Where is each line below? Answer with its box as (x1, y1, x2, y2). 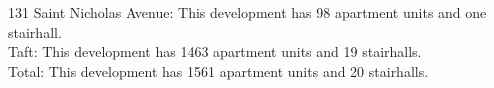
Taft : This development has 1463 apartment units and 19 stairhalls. (8, 41, 422, 62)
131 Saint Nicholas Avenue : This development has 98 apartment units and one (8, 2, 487, 22)
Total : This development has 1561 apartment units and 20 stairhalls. (8, 60, 429, 81)
